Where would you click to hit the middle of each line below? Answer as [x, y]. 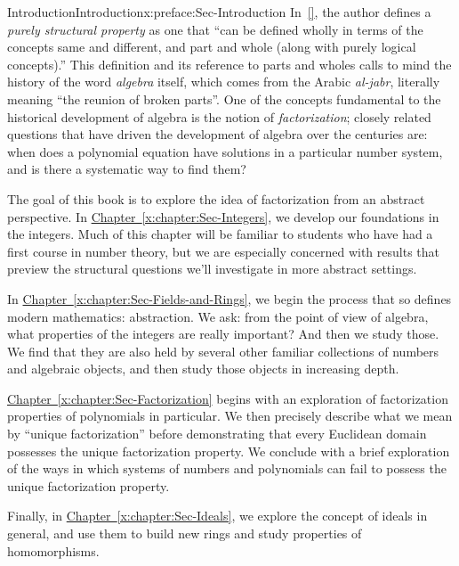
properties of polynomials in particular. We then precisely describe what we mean [230, 416]
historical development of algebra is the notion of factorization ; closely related [219, 116]
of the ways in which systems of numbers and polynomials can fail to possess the [227, 468]
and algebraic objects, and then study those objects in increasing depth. [203, 369]
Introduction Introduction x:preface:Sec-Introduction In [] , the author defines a [219, 12]
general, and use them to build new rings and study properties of [185, 533]
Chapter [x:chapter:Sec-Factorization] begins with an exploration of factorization [228, 398]
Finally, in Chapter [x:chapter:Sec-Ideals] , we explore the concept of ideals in [217, 516]
